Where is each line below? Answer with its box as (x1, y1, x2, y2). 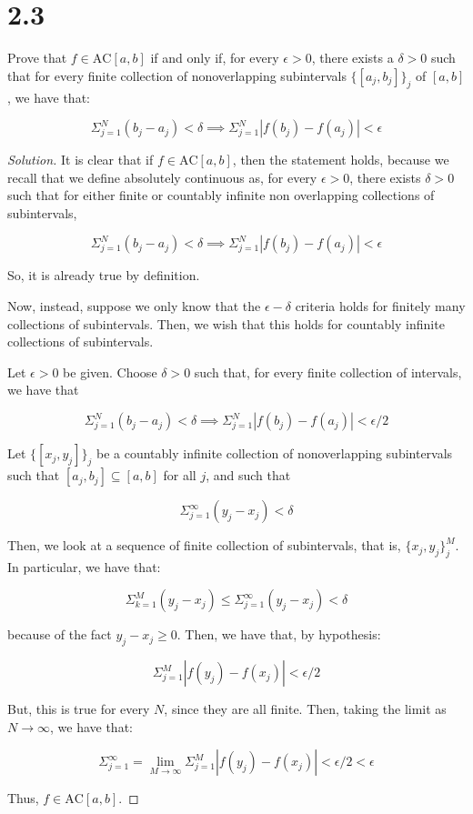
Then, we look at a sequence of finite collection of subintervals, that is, (7, 536, 401, 555)
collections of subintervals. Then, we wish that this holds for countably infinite (7, 314, 445, 333)
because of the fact (7, 625, 112, 644)
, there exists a (311, 48, 394, 67)
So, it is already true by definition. (7, 266, 200, 285)
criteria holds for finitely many (295, 296, 466, 316)
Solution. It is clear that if (7, 150, 154, 169)
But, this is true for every (7, 699, 150, 719)
